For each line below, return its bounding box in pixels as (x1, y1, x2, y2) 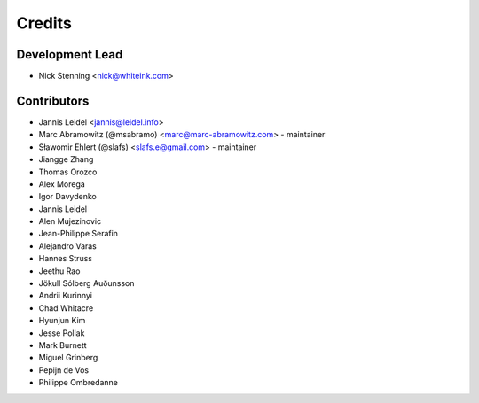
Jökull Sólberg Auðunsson (38, 278, 135, 289)
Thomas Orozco (38, 167, 98, 177)
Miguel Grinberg (38, 353, 98, 363)
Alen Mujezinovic (38, 216, 102, 227)
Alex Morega (38, 178, 86, 190)
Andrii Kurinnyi (38, 291, 93, 301)
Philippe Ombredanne (38, 377, 119, 388)
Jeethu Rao (38, 266, 81, 276)
